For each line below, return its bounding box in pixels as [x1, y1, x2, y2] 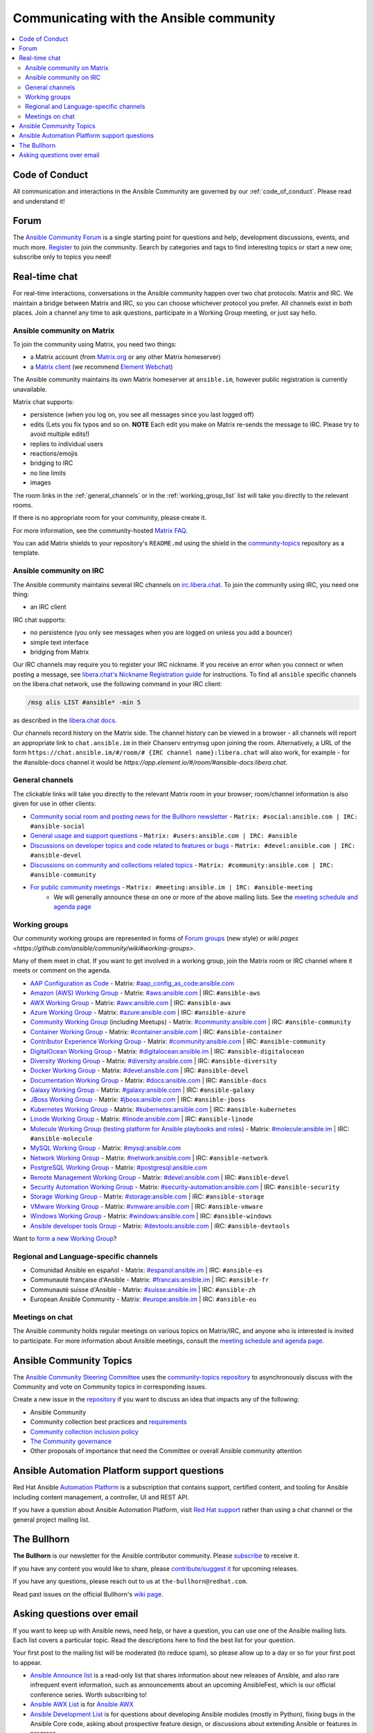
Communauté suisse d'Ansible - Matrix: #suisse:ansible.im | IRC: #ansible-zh [30, 1285, 256, 1294]
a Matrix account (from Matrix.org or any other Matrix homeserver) [30, 353, 221, 361]
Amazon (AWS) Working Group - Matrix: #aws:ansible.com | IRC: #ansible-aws [30, 989, 261, 998]
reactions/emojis [30, 449, 78, 458]
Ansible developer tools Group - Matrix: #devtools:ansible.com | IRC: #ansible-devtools [30, 1221, 290, 1230]
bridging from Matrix [30, 647, 89, 656]
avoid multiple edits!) [30, 430, 90, 438]
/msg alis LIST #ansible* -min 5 [27, 699, 141, 706]
